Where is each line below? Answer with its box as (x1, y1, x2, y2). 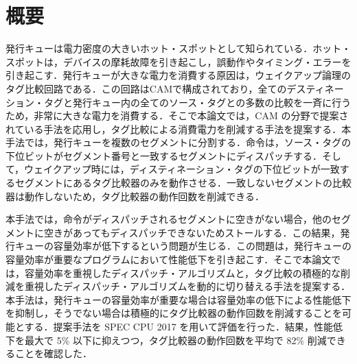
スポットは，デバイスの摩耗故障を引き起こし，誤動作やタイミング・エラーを (5, 54, 352, 69)
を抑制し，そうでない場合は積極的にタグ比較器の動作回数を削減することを (5, 306, 342, 320)
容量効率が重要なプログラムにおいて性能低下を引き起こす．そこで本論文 (5, 252, 332, 267)
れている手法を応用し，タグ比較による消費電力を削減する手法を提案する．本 (5, 121, 352, 136)
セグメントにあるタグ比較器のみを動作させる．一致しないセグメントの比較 (14, 175, 352, 190)
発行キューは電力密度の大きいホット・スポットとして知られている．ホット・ (5, 41, 352, 56)
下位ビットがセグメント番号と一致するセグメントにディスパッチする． (5, 148, 323, 162)
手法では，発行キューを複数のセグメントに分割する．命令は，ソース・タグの (5, 135, 352, 149)
